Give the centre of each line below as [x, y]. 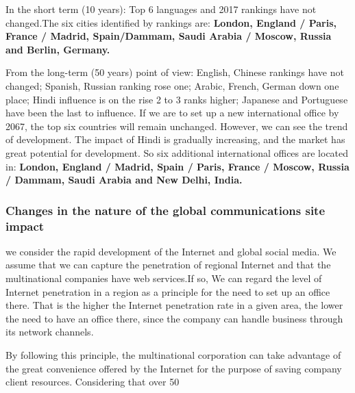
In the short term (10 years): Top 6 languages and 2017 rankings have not [161, 9]
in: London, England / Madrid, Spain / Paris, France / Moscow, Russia [177, 166]
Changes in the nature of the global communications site [166, 210]
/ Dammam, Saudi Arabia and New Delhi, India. [124, 180]
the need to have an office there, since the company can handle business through [174, 318]
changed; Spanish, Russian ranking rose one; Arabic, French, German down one [172, 85]
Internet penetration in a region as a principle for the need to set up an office [168, 291]
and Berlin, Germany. [58, 49]
